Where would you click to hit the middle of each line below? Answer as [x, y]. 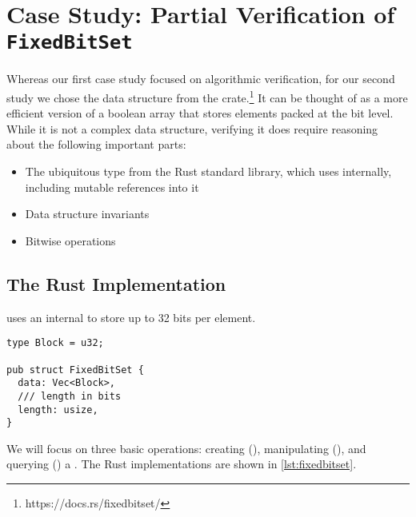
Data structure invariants [87, 214]
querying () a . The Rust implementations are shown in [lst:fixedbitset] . [182, 464]
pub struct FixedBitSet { [75, 370]
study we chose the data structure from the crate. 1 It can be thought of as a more [207, 96]
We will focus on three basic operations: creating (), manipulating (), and [186, 448]
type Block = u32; [55, 343]
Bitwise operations [70, 240]
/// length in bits [70, 396]
